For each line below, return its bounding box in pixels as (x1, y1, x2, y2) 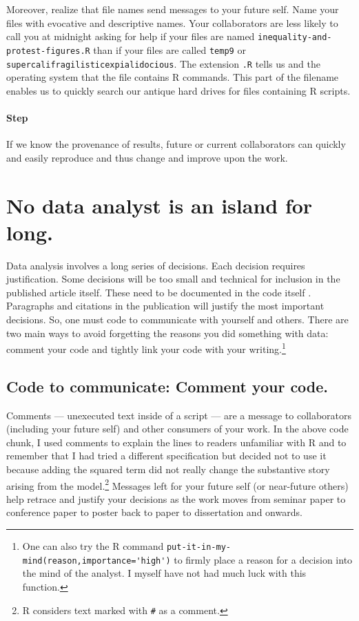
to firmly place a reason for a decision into (174, 552, 353, 566)
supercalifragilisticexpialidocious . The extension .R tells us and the (6, 56, 320, 70)
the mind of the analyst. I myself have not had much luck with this (22, 566, 307, 580)
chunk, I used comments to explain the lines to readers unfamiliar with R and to (6, 434, 347, 449)
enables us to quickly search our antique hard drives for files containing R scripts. (6, 83, 351, 97)
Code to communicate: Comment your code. (6, 375, 329, 397)
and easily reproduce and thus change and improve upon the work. (6, 150, 288, 164)
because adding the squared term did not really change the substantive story (6, 462, 330, 477)
